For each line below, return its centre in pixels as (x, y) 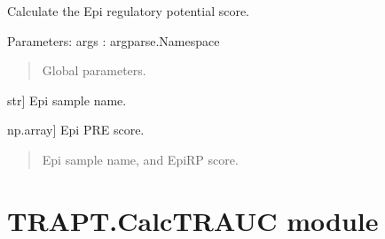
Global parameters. (94, 70)
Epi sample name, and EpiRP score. (140, 159)
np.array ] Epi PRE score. (76, 130)
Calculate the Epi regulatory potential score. (129, 11)
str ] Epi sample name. (67, 100)
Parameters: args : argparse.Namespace (114, 40)
